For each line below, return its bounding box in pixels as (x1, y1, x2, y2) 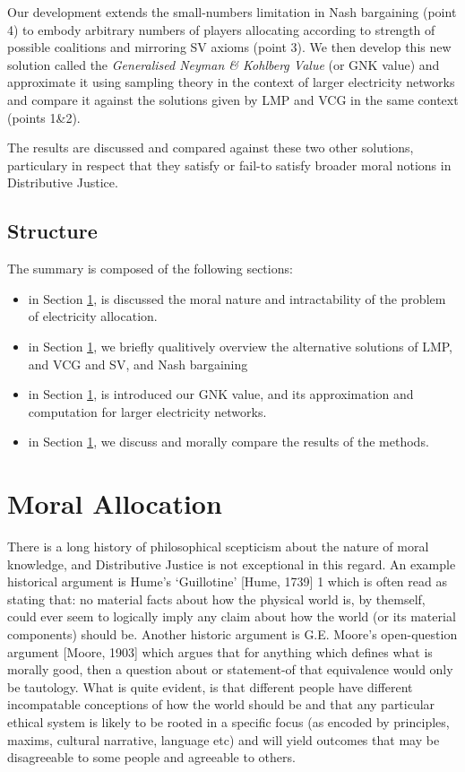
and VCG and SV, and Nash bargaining (28, 354, 248, 373)
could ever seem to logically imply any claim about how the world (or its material (7, 607, 456, 626)
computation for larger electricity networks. (28, 402, 267, 421)
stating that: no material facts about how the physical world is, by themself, (7, 589, 426, 608)
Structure (7, 217, 98, 245)
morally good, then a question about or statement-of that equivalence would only (7, 660, 453, 679)
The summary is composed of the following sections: (7, 259, 293, 278)
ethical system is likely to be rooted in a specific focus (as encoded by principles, (7, 712, 450, 731)
